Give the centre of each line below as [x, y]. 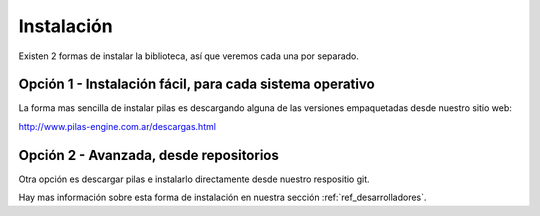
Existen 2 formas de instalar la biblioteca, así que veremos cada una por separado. [189, 56]
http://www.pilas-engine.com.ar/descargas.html [117, 126]
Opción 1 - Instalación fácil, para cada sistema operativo [196, 84]
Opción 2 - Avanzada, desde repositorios [148, 155]
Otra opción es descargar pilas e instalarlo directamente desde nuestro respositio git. [194, 179]
